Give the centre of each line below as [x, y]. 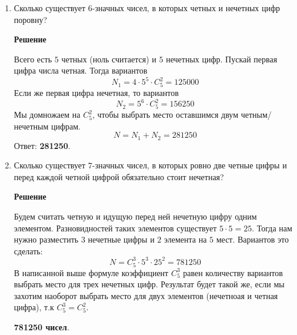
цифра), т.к [34, 307]
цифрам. [66, 126]
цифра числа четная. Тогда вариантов [81, 70]
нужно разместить [46, 239]
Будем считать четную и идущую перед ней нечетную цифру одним [135, 216]
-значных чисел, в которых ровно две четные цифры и [189, 165]
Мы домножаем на [47, 115]
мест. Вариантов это [252, 239]
